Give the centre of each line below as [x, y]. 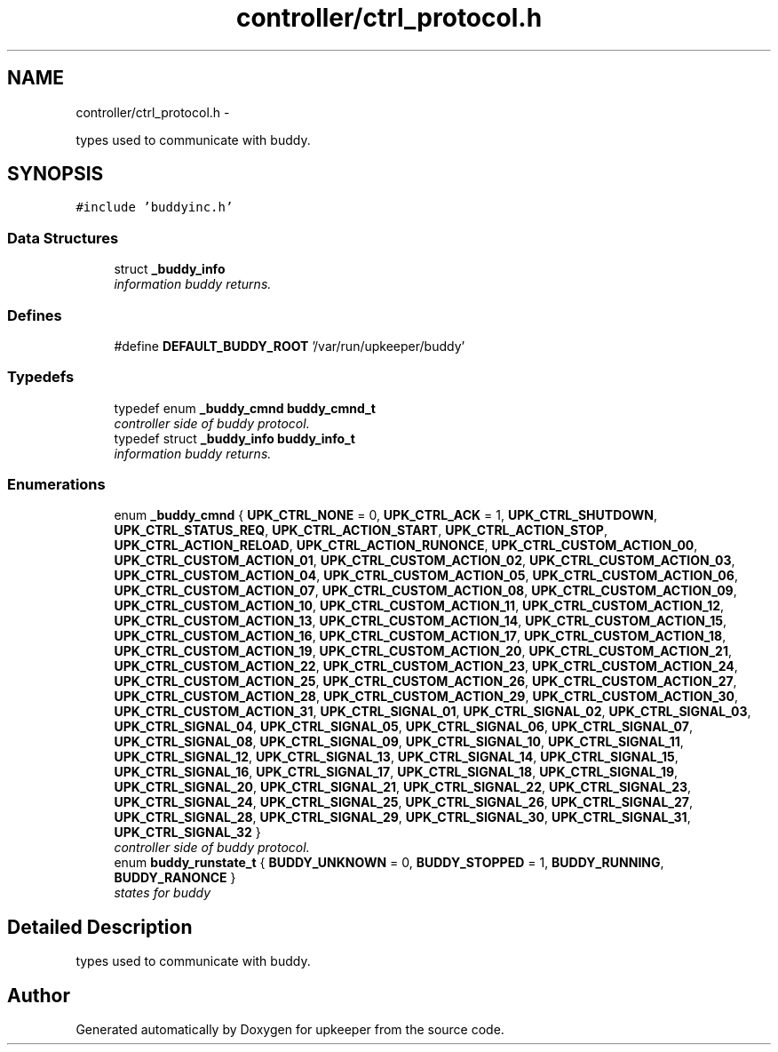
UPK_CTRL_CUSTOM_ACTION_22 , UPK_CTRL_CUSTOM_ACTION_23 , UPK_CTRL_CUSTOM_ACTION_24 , [426, 666]
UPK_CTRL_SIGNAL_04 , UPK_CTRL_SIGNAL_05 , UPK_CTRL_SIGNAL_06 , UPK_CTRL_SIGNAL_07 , [403, 727]
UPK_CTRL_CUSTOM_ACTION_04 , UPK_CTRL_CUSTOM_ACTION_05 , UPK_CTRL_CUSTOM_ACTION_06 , [426, 576]
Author [39, 995]
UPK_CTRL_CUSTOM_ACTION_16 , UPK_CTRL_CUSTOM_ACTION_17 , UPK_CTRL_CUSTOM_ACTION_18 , [420, 636]
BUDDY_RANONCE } [175, 878]
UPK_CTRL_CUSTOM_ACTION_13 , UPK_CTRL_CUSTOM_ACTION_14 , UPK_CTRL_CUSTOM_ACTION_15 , [421, 621]
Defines [35, 315]
